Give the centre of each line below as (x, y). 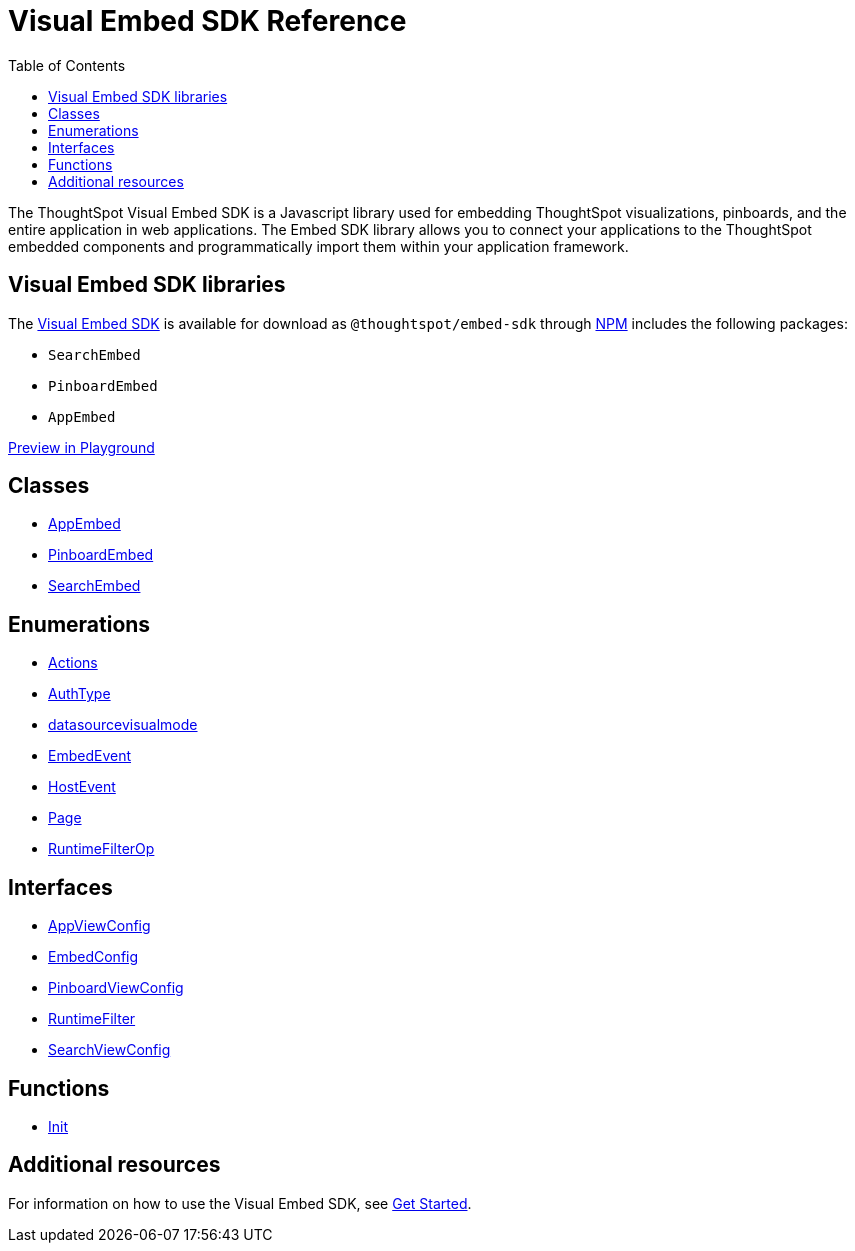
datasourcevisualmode (123, 725)
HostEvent (82, 787)
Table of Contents (67, 65)
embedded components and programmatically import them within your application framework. (318, 246)
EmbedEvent (90, 756)
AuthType (79, 694)
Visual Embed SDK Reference (207, 21)
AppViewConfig (99, 926)
